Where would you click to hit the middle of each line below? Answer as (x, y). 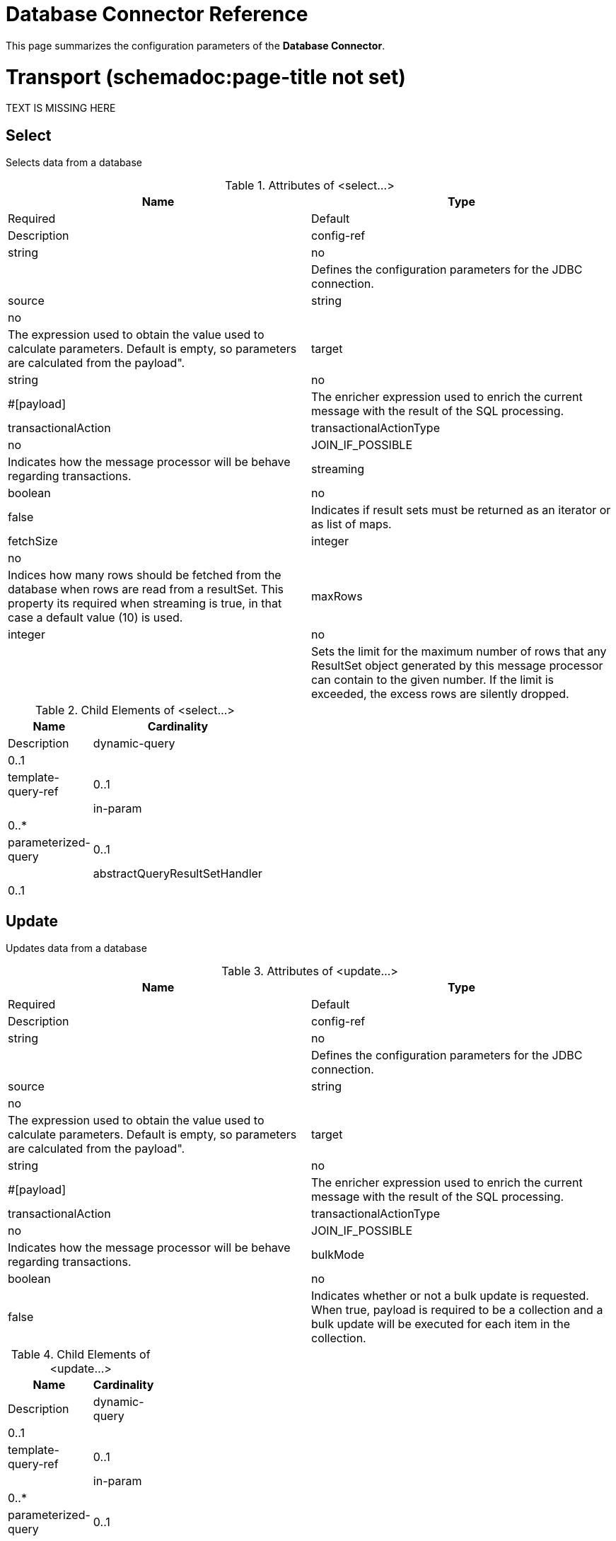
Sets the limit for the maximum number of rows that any (459, 652)
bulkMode (338, 1254)
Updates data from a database (76, 948)
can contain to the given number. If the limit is (433, 680)
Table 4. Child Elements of (81, 1354)
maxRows (337, 597)
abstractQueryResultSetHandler (178, 874)
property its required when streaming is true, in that (145, 604)
